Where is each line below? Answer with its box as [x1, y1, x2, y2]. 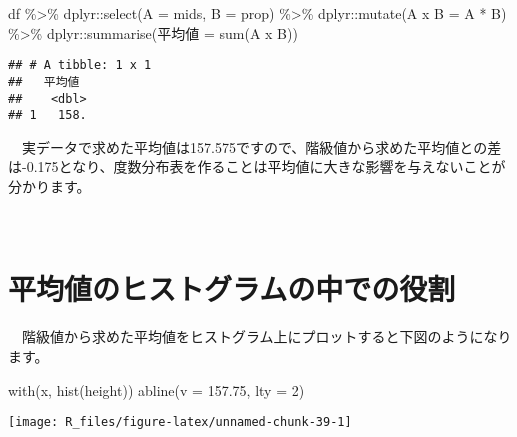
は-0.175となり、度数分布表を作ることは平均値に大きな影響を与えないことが [8, 156, 506, 177]
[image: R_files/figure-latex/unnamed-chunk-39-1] [8, 415, 352, 430]
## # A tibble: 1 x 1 [8, 58, 152, 73]
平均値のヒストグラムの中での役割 [8, 268, 456, 309]
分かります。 [8, 176, 91, 196]
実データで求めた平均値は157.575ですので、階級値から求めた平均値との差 [21, 136, 502, 157]
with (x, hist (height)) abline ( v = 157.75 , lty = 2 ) [8, 379, 305, 400]
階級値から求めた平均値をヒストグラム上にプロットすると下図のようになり [21, 326, 512, 347]
